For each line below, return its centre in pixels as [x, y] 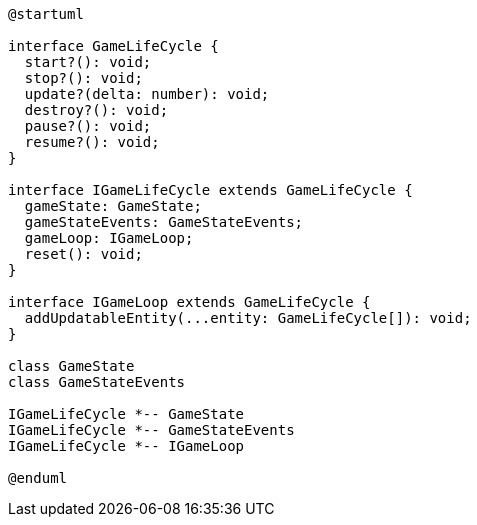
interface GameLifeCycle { [113, 46]
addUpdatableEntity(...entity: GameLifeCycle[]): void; [248, 318]
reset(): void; [83, 254]
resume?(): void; [92, 142]
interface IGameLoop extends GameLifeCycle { [189, 302]
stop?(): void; [83, 78]
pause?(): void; [88, 126]
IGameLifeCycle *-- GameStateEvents [151, 430]
